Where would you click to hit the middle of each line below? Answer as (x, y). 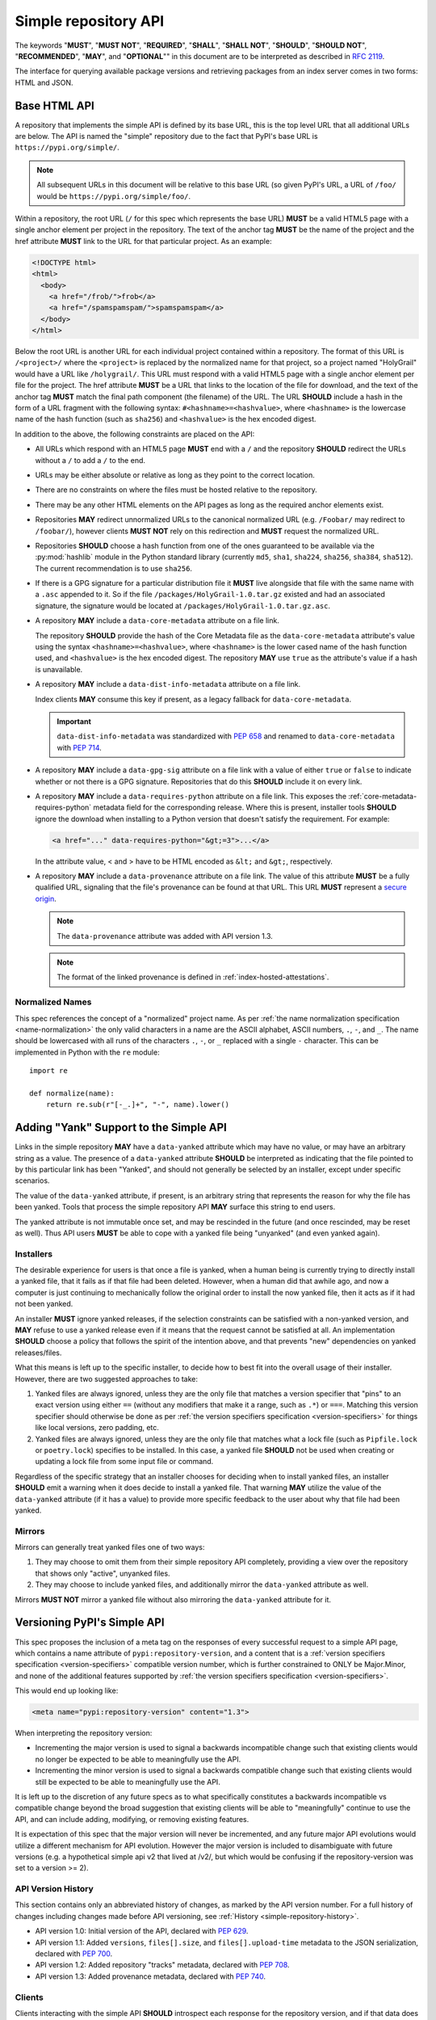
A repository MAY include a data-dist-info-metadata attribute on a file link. (168, 684)
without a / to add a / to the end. (90, 460)
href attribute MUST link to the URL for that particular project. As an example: (143, 241)
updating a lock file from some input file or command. (124, 1462)
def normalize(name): (72, 1093)
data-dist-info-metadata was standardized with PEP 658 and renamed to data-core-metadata (226, 736)
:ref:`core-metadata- (383, 796)
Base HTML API (55, 105)
